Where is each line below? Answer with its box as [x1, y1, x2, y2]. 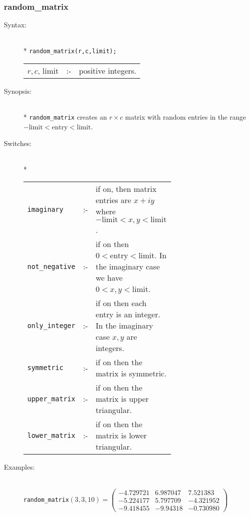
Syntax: [4, 20, 27, 30]
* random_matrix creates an [23, 112, 107, 122]
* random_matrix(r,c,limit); [23, 45, 117, 56]
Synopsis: [4, 86, 32, 96]
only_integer [27, 321, 76, 330]
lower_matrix [27, 431, 76, 439]
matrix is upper [96, 393, 149, 405]
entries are [96, 194, 131, 206]
